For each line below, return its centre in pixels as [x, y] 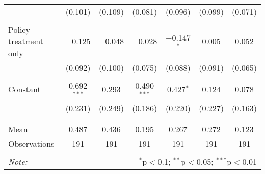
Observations [31, 143]
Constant [24, 89]
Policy [19, 29]
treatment [26, 41]
